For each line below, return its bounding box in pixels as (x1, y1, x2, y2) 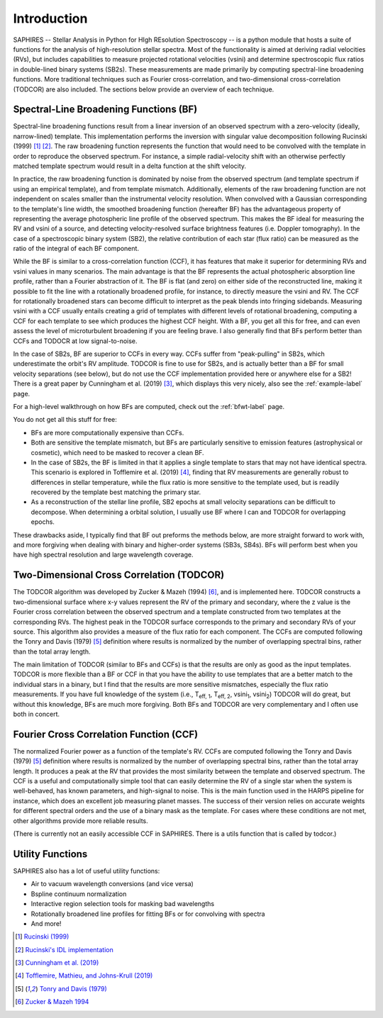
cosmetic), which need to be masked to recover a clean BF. (30, 448, 205, 457)
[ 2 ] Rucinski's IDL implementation (15, 945, 113, 953)
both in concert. (13, 710, 60, 719)
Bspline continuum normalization (30, 890, 127, 898)
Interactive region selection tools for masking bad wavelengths (30, 900, 215, 908)
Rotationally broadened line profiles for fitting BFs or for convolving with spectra (30, 910, 265, 918)
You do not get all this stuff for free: (13, 415, 117, 424)
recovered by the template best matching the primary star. (30, 488, 201, 496)
